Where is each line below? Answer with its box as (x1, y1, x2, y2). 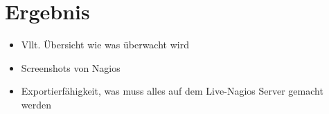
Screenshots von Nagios (21, 60, 121, 75)
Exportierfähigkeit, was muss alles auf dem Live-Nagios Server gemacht (21, 84, 323, 98)
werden (21, 97, 52, 111)
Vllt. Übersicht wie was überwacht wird (21, 37, 189, 52)
